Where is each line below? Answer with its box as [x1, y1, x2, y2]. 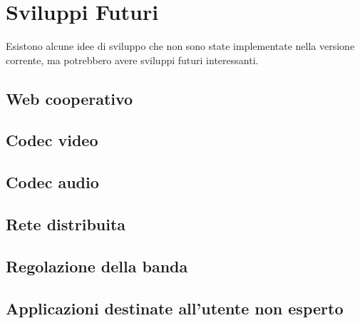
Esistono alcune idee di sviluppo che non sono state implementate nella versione [6, 39, 355, 53]
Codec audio [6, 171, 99, 193]
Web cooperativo [6, 87, 133, 109]
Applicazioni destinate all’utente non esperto [6, 297, 344, 319]
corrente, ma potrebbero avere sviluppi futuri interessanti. [6, 52, 259, 67]
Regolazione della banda [6, 255, 188, 277]
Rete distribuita [6, 213, 126, 235]
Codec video [6, 129, 98, 151]
